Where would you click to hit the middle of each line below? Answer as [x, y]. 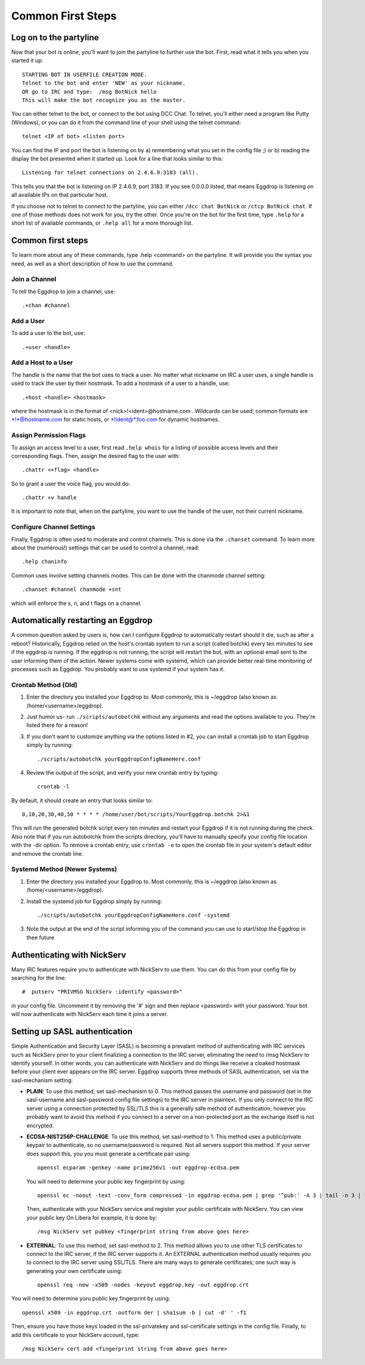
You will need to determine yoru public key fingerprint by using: [91, 1299]
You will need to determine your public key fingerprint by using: [106, 1181]
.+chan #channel [46, 305]
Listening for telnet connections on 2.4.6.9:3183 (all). [110, 173]
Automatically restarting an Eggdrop [82, 620]
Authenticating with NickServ [69, 955]
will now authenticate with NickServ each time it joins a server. [90, 1014]
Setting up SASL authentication [72, 1032]
